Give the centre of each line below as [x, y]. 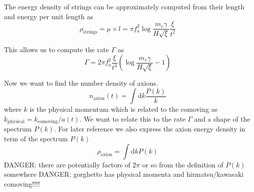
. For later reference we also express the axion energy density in [150, 129]
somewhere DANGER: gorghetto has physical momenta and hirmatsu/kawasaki [124, 174]
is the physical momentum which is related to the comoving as [124, 109]
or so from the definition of [183, 164]
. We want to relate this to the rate [133, 118]
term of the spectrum [36, 138]
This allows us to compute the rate [56, 49]
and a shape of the [222, 118]
